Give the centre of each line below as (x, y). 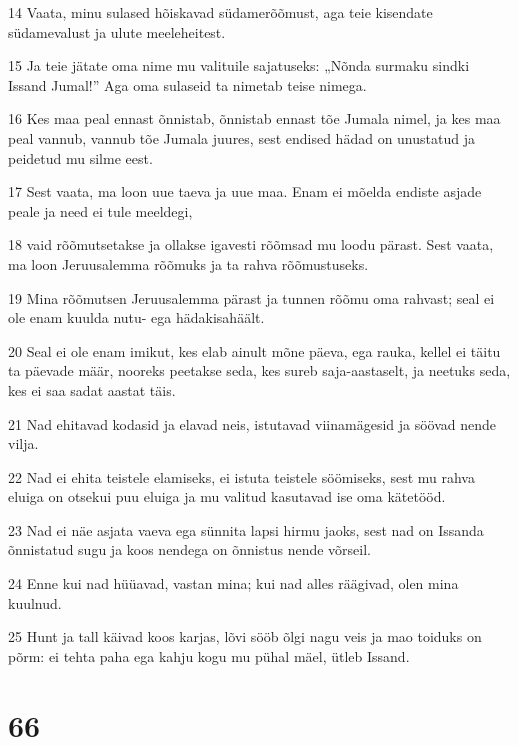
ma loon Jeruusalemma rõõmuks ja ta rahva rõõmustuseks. (188, 263)
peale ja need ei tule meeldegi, (100, 210)
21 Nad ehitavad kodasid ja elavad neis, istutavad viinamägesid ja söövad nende (252, 423)
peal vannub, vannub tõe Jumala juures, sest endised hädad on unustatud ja (241, 137)
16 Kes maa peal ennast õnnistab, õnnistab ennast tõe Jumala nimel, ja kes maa (254, 118)
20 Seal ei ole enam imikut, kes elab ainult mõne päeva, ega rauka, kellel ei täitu (254, 350)
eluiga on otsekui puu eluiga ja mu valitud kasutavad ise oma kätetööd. (227, 496)
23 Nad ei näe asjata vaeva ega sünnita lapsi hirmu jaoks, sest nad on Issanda (246, 529)
